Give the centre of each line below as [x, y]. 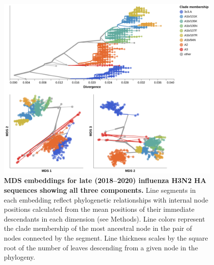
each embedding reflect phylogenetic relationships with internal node [106, 199]
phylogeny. [20, 257]
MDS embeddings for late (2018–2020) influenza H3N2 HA [105, 180]
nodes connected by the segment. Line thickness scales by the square [106, 237]
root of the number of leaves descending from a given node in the [101, 247]
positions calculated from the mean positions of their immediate [99, 209]
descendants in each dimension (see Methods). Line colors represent [105, 218]
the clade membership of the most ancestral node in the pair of [98, 228]
